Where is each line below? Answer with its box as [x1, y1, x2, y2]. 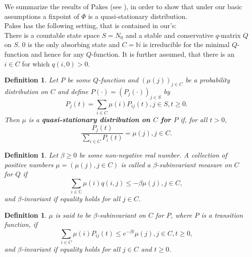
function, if [4, 219, 37, 229]
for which [22, 58, 50, 68]
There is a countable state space [4, 30, 100, 40]
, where [171, 209, 192, 220]
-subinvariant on [97, 209, 146, 220]
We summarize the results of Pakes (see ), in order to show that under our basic [4, 1, 242, 11]
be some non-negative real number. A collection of [79, 149, 227, 160]
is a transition [201, 209, 243, 220]
